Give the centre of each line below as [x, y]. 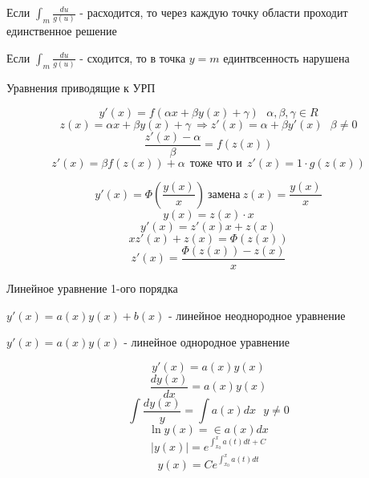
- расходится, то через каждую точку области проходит [214, 12]
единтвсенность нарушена [286, 57]
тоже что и [216, 163]
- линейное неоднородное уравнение [257, 315]
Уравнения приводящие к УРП [81, 88]
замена [224, 194]
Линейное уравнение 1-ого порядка [92, 288]
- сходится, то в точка [133, 57]
